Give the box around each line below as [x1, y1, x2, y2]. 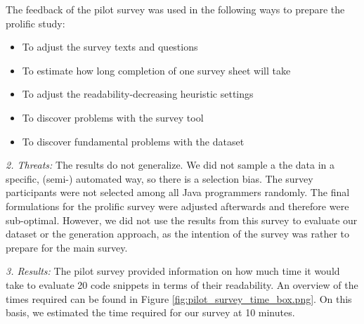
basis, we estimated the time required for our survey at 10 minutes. [6, 305, 295, 320]
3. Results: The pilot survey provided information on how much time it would [6, 264, 340, 278]
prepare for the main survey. [6, 240, 128, 254]
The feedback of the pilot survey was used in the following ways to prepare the [6, 2, 345, 16]
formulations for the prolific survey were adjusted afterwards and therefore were [6, 198, 349, 213]
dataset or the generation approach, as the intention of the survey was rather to [6, 226, 349, 241]
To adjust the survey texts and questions [22, 39, 198, 54]
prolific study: [6, 15, 65, 30]
